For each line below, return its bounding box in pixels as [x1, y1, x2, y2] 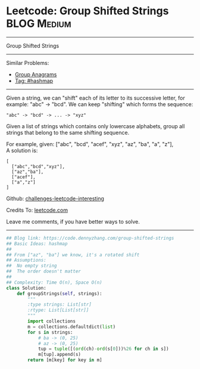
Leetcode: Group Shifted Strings [6, 4, 169, 18]
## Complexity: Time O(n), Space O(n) [6, 279, 102, 286]
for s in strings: [27, 329, 73, 335]
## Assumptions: [6, 258, 46, 263]
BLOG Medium [6, 17, 71, 30]
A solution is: [6, 147, 38, 154]
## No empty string [6, 263, 58, 269]
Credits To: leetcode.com [6, 206, 68, 213]
